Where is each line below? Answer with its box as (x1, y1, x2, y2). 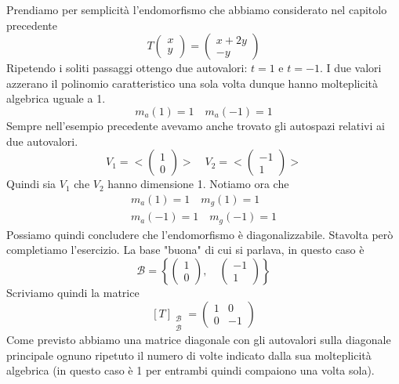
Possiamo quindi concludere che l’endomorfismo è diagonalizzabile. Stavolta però (6, 226, 394, 242)
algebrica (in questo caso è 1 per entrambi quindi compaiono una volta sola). (6, 362, 375, 379)
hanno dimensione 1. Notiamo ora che (107, 176, 289, 192)
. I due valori (319, 60, 382, 76)
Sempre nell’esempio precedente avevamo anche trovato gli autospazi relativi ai (6, 117, 385, 133)
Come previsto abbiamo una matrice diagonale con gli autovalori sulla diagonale (6, 331, 391, 348)
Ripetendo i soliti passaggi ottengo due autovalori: (6, 60, 248, 76)
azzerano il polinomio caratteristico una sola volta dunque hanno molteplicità (6, 74, 378, 91)
